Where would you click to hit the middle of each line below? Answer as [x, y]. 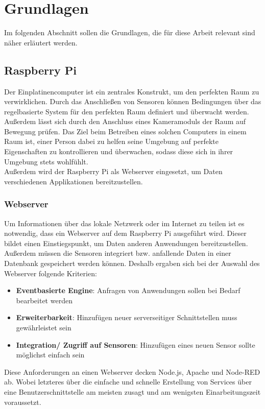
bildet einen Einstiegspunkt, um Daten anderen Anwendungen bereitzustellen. [126, 243]
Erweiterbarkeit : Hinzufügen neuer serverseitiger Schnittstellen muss [127, 317]
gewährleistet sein [44, 328]
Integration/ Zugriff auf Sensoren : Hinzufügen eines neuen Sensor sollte [136, 344]
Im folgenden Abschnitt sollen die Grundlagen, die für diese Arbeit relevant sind [130, 32]
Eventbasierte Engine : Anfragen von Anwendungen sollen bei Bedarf [128, 290]
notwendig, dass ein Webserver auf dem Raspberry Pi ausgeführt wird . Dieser [125, 233]
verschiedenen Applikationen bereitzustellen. [74, 181]
